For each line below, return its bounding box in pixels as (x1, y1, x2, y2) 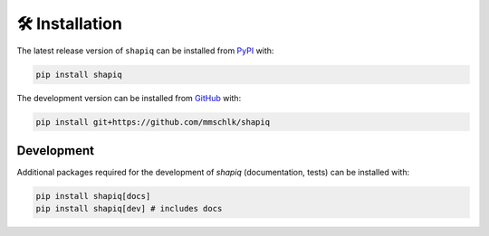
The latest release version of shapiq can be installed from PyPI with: (16, 45, 274, 56)
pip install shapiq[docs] (35, 191, 151, 201)
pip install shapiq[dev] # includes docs (35, 203, 223, 214)
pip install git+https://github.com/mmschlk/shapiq (35, 117, 271, 127)
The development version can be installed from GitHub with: (16, 92, 242, 103)
